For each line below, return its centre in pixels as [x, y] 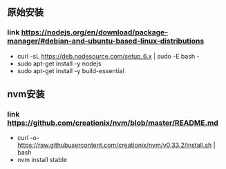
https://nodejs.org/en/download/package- [94, 32]
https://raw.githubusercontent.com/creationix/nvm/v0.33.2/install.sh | [116, 145]
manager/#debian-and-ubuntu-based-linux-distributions [106, 41]
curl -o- [28, 138]
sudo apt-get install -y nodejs [59, 63]
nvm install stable [42, 160]
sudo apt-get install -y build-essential [70, 70]
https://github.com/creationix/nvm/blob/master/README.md [113, 123]
